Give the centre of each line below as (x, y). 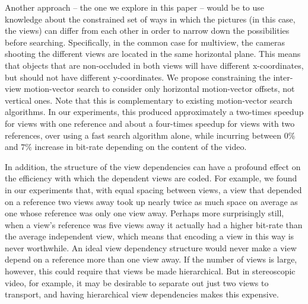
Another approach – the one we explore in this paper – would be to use (135, 7)
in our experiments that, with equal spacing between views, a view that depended (153, 189)
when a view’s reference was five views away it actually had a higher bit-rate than (154, 224)
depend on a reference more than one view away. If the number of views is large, (151, 259)
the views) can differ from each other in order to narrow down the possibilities (147, 31)
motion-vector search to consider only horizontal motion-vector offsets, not (159, 89)
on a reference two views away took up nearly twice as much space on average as (151, 201)
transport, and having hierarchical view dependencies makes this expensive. (142, 294)
